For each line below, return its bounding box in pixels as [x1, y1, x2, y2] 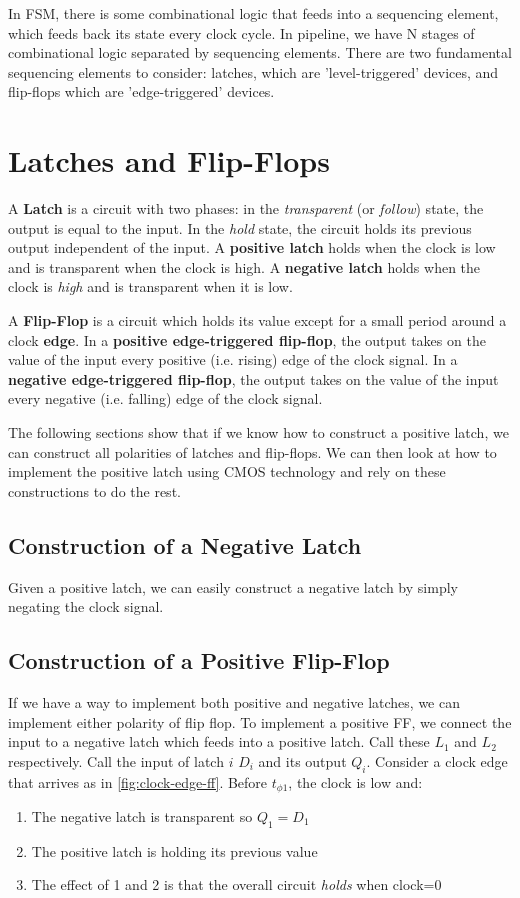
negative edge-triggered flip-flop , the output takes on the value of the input [8, 368, 499, 389]
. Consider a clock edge [366, 750, 508, 771]
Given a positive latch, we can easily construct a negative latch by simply [8, 576, 458, 597]
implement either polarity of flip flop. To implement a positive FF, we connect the [8, 711, 512, 732]
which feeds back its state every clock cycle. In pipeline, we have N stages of [8, 22, 475, 43]
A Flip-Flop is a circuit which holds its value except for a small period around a [8, 310, 507, 331]
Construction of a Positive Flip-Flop [8, 645, 390, 676]
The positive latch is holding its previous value [31, 840, 318, 861]
